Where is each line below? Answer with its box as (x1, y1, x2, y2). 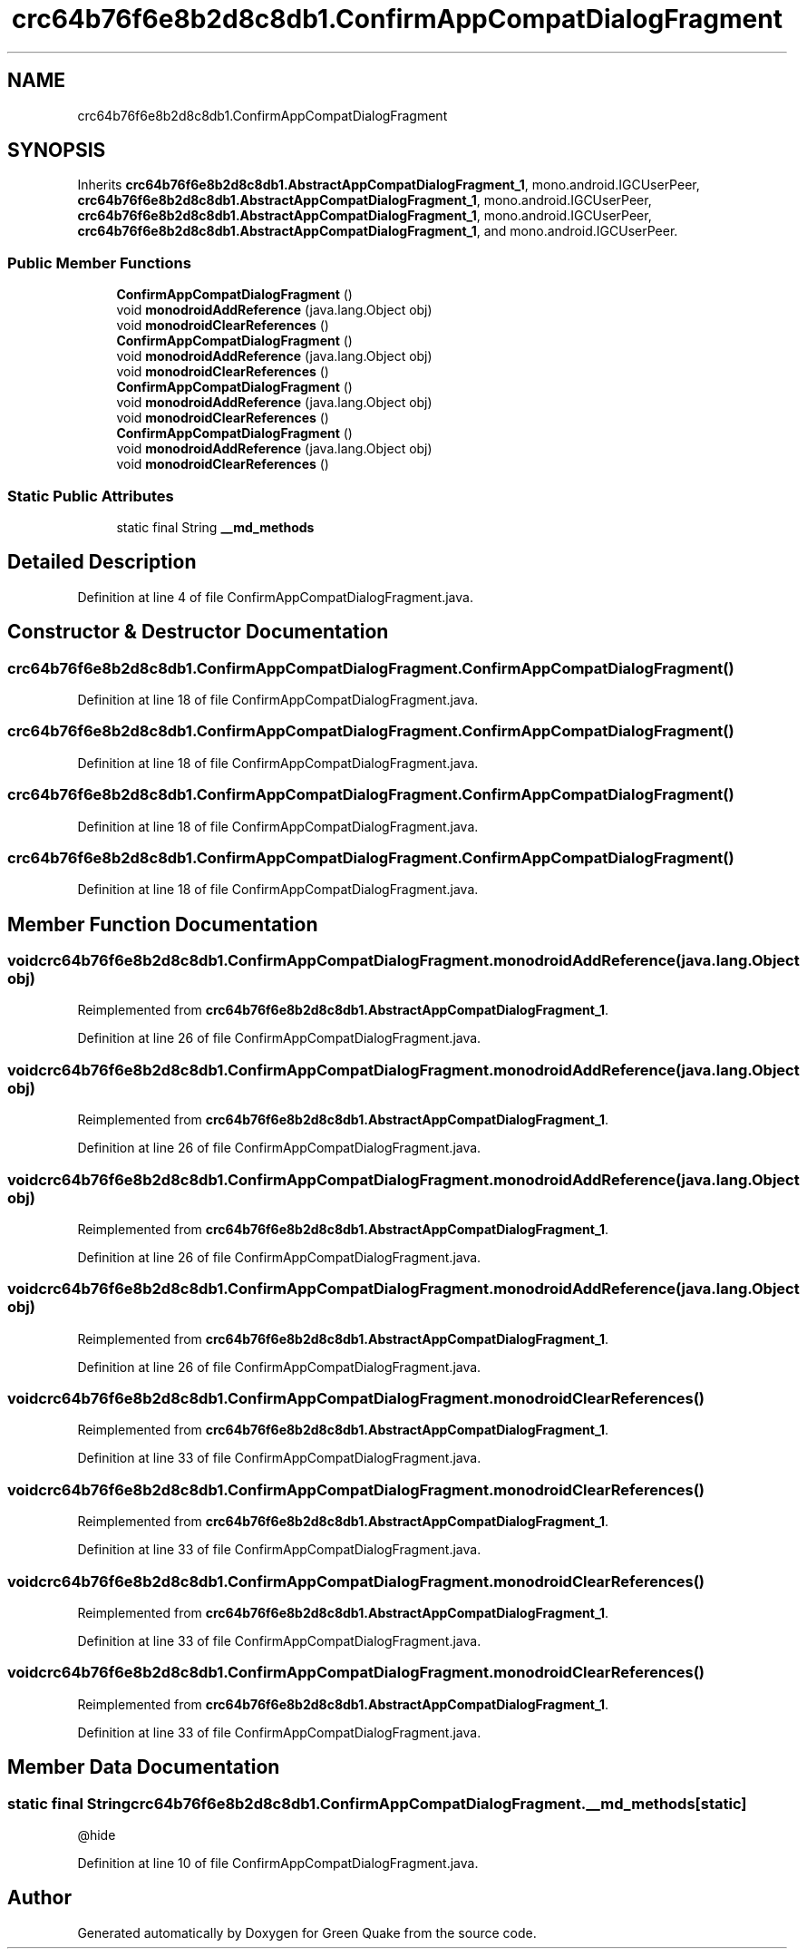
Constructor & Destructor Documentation (7, 620, 389, 644)
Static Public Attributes (7, 486, 174, 505)
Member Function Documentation (7, 912, 318, 936)
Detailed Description (7, 550, 197, 574)
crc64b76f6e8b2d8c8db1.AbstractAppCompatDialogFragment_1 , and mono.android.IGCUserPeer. (77, 223, 678, 239)
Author (7, 1886, 72, 1910)
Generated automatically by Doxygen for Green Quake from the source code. (77, 1924, 537, 1941)
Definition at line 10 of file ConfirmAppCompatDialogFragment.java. (77, 1854, 479, 1871)
